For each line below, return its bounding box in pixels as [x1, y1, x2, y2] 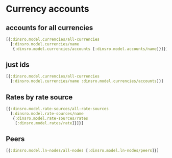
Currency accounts [6, 3, 90, 15]
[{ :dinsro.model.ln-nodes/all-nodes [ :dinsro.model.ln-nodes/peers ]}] [6, 148, 159, 153]
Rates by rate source [6, 93, 73, 101]
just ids [6, 61, 30, 69]
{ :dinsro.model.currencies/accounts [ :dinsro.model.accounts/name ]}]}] [12, 46, 168, 51]
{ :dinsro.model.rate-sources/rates [12, 116, 88, 121]
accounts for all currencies [6, 23, 93, 32]
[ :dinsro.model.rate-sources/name [10, 111, 84, 116]
